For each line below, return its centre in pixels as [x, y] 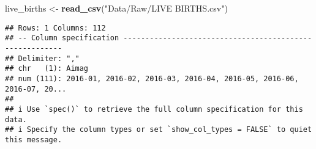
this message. [34, 140]
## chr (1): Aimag [47, 69]
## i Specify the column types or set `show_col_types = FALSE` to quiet [159, 130]
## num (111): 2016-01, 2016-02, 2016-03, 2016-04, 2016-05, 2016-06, [152, 78]
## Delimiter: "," [42, 58]
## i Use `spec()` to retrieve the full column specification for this [154, 109]
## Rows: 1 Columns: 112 [55, 28]
